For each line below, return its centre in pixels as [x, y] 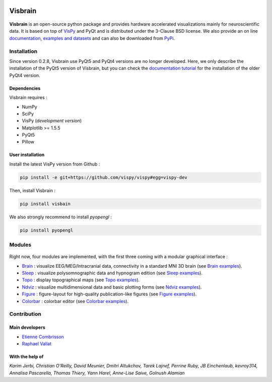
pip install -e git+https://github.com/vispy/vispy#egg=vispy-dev [104, 177]
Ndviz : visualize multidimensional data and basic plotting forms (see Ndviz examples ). [112, 287]
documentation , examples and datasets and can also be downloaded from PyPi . [92, 38]
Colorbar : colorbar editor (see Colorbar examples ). [75, 301]
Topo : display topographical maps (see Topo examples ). [81, 280]
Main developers [27, 328]
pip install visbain [45, 204]
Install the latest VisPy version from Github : [55, 164]
